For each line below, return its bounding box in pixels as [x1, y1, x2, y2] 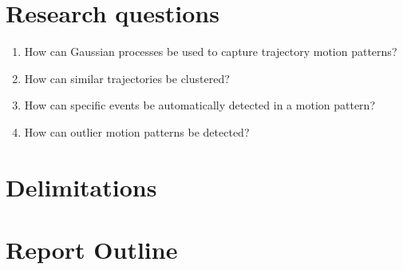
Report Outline [6, 233, 178, 266]
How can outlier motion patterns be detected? [24, 123, 250, 140]
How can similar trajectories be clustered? [24, 69, 230, 86]
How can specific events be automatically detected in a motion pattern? [24, 97, 376, 113]
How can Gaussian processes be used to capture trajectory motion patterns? [24, 43, 397, 60]
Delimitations [6, 170, 157, 203]
